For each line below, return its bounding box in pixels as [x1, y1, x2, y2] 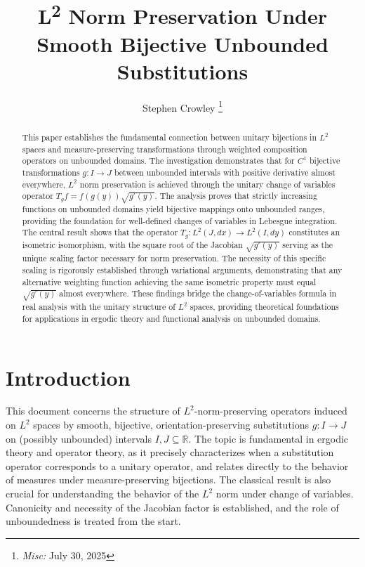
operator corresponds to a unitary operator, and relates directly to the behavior [6, 458, 349, 473]
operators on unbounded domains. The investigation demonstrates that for [22, 155, 295, 167]
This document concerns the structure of [6, 403, 180, 418]
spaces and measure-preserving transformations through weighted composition [22, 143, 307, 155]
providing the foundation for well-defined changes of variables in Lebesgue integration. [22, 214, 338, 226]
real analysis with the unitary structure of [22, 301, 175, 313]
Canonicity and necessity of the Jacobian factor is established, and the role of [6, 500, 339, 514]
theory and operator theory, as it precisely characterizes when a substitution [6, 445, 334, 460]
